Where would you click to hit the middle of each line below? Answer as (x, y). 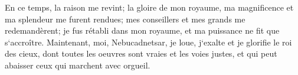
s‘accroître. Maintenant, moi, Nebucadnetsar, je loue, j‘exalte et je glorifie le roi (148, 42)
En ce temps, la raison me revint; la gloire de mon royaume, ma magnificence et (149, 7)
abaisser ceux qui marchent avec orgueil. (78, 65)
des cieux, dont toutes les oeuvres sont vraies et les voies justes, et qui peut (141, 53)
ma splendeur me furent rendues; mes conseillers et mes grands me (125, 19)
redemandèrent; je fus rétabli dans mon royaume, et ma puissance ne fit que (142, 30)
